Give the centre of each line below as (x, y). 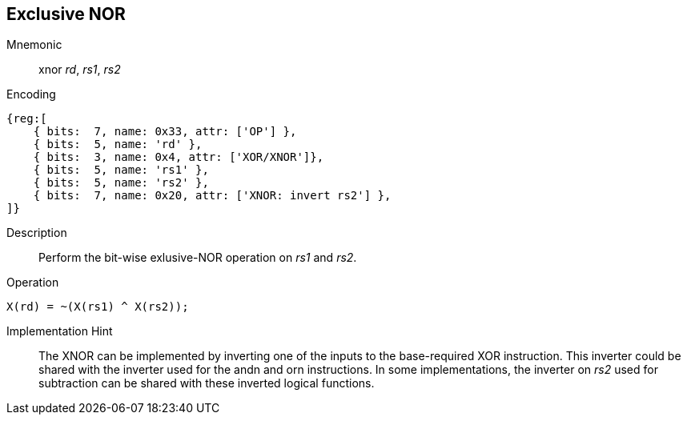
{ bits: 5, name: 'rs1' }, (121, 170)
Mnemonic (34, 45)
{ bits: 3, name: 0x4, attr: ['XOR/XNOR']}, (179, 157)
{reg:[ (27, 119)
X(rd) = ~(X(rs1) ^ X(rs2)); (98, 307)
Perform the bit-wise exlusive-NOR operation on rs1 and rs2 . (198, 258)
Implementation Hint (60, 331)
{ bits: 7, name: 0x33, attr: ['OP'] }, (165, 132)
